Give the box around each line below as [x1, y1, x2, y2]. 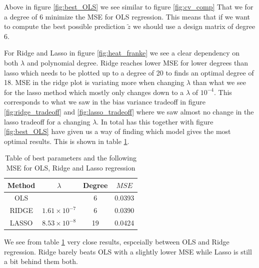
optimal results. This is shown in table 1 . [4, 135, 129, 146]
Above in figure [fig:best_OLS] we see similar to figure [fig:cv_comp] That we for [4, 1, 253, 11]
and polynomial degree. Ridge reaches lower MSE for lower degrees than [26, 57, 248, 67]
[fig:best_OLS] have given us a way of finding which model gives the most [4, 126, 231, 136]
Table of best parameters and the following [5, 152, 136, 163]
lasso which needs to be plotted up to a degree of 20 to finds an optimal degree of [4, 67, 254, 77]
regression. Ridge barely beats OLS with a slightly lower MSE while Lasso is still [4, 246, 252, 256]
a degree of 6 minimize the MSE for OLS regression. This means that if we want [4, 11, 250, 21]
